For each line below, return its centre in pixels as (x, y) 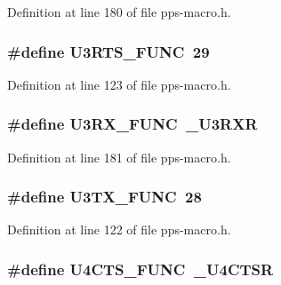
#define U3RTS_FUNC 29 (108, 51)
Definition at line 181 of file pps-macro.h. (119, 157)
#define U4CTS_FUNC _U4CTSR (140, 269)
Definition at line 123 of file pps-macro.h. (119, 84)
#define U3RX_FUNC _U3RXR (132, 124)
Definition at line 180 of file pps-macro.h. (119, 12)
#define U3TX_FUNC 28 (104, 197)
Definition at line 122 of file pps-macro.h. (119, 230)
